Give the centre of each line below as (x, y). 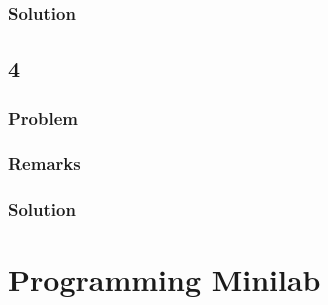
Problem (43, 117)
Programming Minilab (164, 279)
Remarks (44, 163)
